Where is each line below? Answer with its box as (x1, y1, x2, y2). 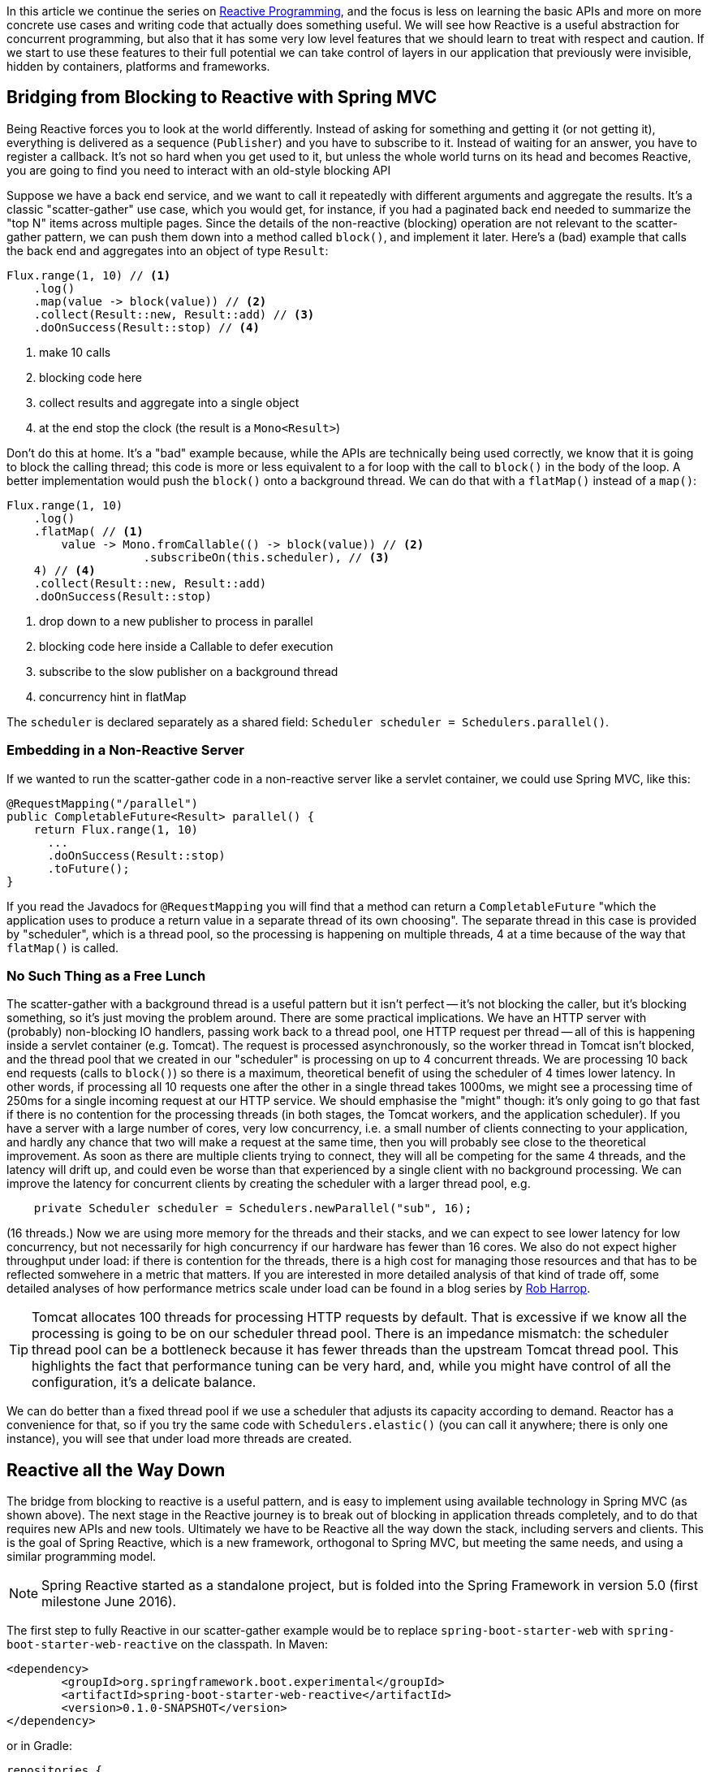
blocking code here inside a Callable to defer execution (39, 639, 334, 653)
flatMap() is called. (6, 940, 119, 955)
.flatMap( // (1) (33, 524, 144, 538)
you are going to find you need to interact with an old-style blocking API (6, 162, 391, 177)
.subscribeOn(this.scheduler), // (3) (143, 550, 390, 564)
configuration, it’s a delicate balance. (32, 1374, 256, 1391)
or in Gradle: (6, 1739, 72, 1753)
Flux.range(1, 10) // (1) (6, 268, 171, 282)
